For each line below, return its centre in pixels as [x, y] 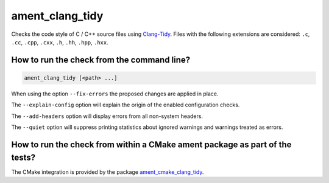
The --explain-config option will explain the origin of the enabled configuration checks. [126, 105]
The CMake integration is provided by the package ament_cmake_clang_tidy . [108, 172]
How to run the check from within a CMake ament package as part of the [151, 144]
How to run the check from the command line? [101, 60]
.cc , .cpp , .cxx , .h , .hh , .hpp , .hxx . [60, 42]
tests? [23, 157]
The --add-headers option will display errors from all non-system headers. [107, 116]
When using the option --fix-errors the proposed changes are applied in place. [115, 94]
